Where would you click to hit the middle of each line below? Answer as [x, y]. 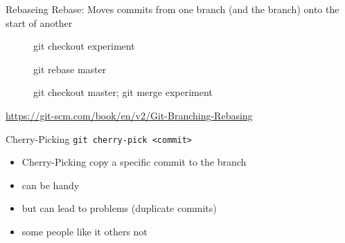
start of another [39, 22]
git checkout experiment [84, 46]
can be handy [51, 185]
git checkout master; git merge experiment [123, 92]
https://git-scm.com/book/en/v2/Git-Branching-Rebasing [129, 115]
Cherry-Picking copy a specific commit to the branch [134, 162]
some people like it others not [85, 231]
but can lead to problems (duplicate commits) [119, 208]
